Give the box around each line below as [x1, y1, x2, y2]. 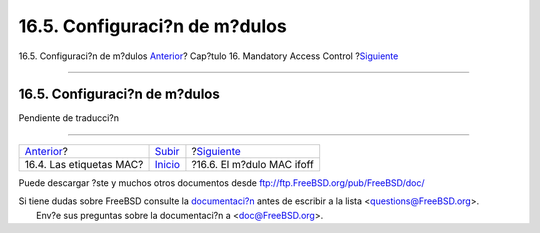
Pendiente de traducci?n [18, 112, 120, 124]
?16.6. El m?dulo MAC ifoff [191, 157, 314, 171]
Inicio [154, 157, 180, 171]
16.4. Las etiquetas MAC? [24, 157, 144, 171]
